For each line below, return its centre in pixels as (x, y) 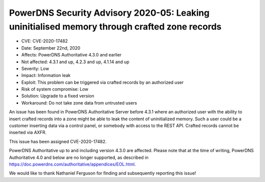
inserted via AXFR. (28, 132)
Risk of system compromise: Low (55, 89)
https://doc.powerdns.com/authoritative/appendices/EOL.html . (72, 164)
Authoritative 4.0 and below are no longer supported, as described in (79, 157)
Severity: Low (35, 68)
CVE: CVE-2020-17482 (45, 41)
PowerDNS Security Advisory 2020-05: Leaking (109, 13)
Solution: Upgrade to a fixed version (58, 96)
